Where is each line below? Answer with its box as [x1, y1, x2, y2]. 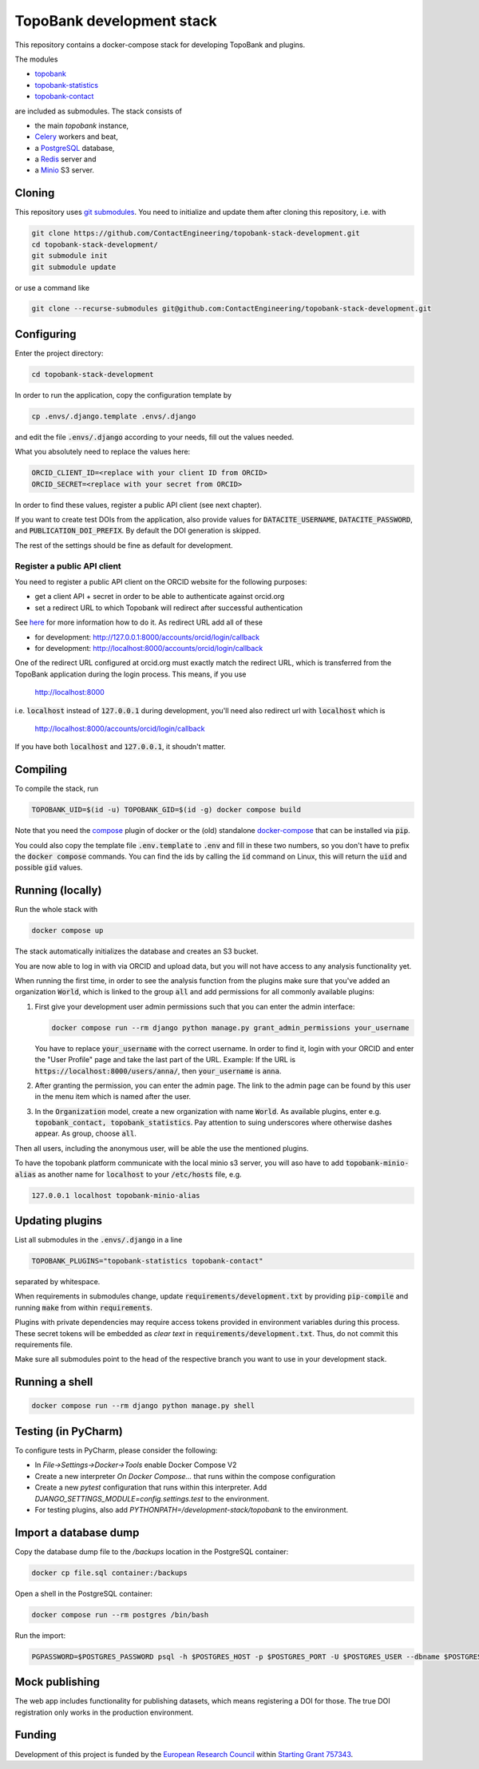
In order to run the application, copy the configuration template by [14, 390, 232, 399]
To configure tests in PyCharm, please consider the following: [14, 1446, 218, 1455]
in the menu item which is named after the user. [34, 1092, 192, 1101]
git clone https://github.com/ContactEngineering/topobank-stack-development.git [31, 228, 361, 238]
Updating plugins [14, 1214, 103, 1228]
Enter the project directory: [14, 348, 104, 358]
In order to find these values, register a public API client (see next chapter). [14, 500, 263, 510]
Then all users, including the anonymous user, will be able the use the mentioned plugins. [14, 1143, 309, 1153]
